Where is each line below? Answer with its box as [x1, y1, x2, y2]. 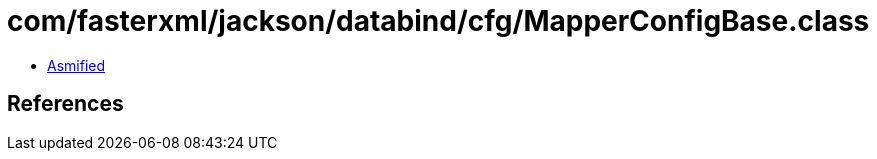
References [7, 91, 124, 117]
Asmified [47, 56, 106, 74]
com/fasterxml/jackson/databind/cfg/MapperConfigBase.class [7, 4, 870, 38]
